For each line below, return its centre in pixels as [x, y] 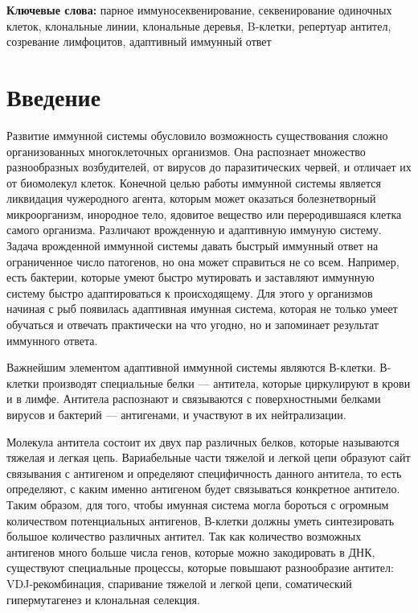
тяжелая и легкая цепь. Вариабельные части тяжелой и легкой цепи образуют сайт [209, 457]
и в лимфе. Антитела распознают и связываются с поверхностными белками [194, 399]
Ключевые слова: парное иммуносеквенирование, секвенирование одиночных [199, 10]
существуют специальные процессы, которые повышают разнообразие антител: [200, 568]
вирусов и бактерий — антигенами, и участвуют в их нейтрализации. [176, 414]
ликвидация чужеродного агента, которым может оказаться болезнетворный [191, 198]
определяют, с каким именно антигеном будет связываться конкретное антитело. [203, 489]
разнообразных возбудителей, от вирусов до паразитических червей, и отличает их [209, 167]
